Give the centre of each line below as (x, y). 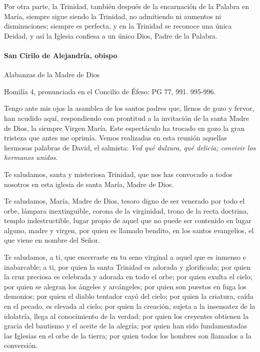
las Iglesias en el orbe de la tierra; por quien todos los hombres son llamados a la (128, 335)
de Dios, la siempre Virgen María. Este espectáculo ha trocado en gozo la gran (124, 128)
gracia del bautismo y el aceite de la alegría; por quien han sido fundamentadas (126, 326)
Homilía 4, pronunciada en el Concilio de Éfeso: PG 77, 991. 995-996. (110, 91)
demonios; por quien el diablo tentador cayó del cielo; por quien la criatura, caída (129, 296)
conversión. (21, 345)
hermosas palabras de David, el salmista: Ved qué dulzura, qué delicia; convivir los (130, 147)
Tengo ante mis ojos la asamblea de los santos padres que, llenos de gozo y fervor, (129, 108)
